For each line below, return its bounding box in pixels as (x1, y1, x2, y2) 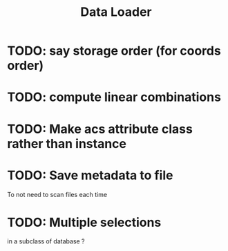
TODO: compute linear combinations (7, 89, 221, 105)
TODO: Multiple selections (7, 214, 162, 230)
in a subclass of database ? (7, 237, 85, 245)
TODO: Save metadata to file (7, 167, 173, 183)
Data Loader (80, 4, 152, 20)
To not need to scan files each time (7, 190, 108, 198)
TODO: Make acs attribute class (7, 121, 193, 137)
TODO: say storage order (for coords (7, 43, 221, 59)
